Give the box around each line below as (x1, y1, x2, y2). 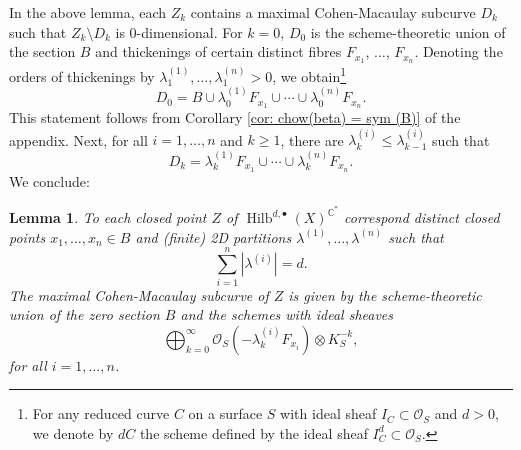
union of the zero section (9, 304, 160, 325)
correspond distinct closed (344, 207, 500, 228)
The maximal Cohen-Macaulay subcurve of (9, 284, 269, 305)
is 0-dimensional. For (115, 21, 243, 42)
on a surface (188, 403, 263, 424)
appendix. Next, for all (9, 129, 148, 150)
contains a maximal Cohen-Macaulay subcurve (190, 2, 476, 22)
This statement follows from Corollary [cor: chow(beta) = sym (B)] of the (9, 106, 461, 127)
